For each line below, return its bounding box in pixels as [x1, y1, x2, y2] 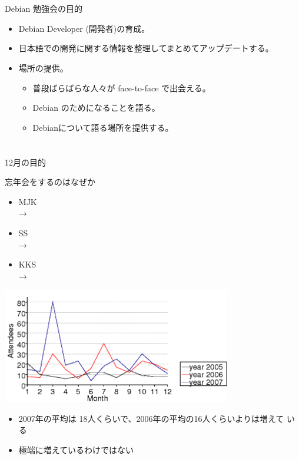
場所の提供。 [18, 61, 68, 74]
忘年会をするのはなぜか [5, 176, 95, 188]
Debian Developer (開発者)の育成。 [18, 22, 150, 34]
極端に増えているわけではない [18, 443, 134, 455]
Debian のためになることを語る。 [32, 101, 160, 114]
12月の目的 [5, 156, 46, 168]
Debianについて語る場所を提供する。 [32, 121, 174, 133]
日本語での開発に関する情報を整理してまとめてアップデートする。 [18, 42, 274, 54]
